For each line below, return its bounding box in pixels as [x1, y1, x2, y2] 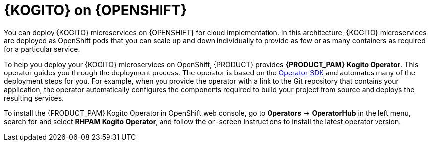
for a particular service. [4, 44, 80, 53]
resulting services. [4, 93, 64, 102]
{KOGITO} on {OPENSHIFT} [4, 2, 187, 19]
